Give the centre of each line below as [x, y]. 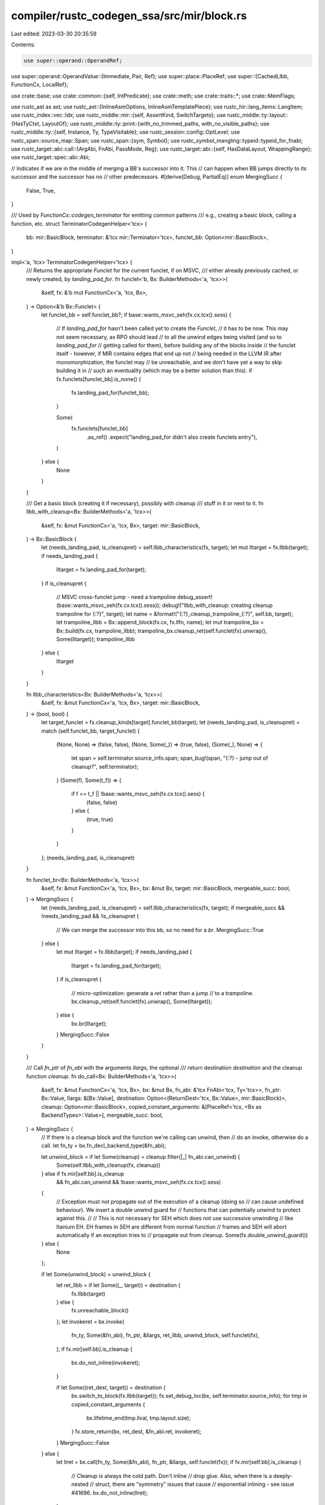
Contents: [23, 45]
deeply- [283, 1476]
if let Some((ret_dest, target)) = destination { [111, 1387]
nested [80, 1485]
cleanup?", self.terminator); [105, 766]
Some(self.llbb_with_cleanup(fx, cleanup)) [108, 1165]
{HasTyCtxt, [26, 123]
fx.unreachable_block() [100, 1311]
